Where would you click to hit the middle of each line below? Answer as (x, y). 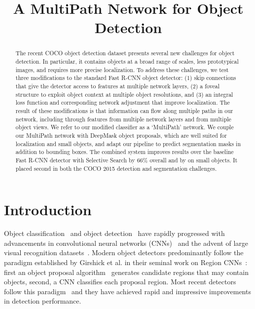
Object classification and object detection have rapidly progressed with (114, 233)
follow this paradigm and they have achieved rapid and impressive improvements (127, 291)
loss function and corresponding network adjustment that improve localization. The (123, 102)
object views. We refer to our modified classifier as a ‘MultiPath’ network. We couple (125, 127)
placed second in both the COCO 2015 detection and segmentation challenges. (116, 168)
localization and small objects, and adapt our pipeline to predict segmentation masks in (128, 143)
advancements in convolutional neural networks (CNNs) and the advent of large (126, 243)
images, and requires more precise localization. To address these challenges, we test (122, 69)
